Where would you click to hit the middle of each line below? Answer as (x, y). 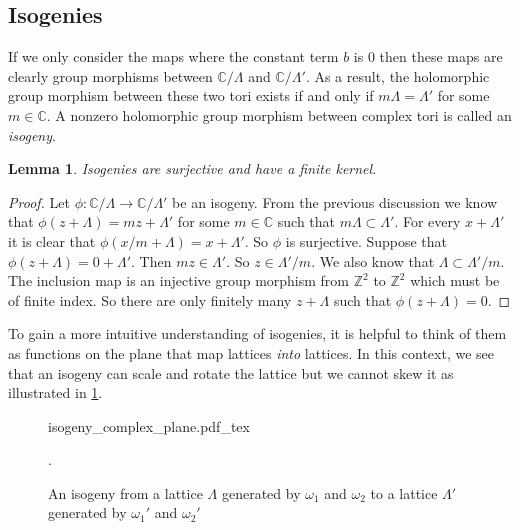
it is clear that (52, 240)
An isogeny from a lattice (125, 492)
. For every (427, 221)
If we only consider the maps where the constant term (173, 56)
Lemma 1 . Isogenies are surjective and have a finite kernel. (192, 168)
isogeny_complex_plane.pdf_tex (149, 425)
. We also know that (373, 260)
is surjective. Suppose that (366, 240)
